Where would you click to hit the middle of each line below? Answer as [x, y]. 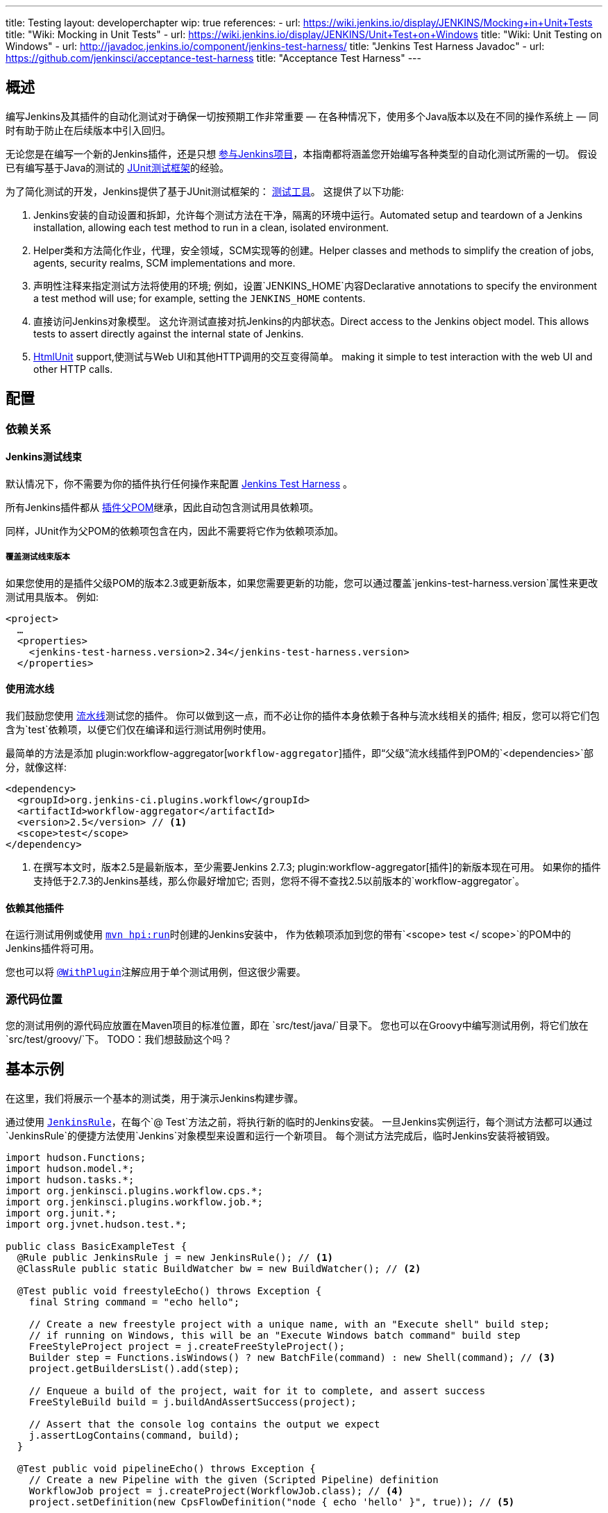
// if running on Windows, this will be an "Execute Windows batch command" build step [275, 1335]
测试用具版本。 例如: [52, 596]
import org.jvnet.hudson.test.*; [96, 1224]
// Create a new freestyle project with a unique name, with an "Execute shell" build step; [289, 1324]
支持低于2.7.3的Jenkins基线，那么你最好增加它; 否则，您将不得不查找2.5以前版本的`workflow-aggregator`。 [279, 880]
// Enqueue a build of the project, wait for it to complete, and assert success [257, 1390]
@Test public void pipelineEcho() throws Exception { [166, 1468]
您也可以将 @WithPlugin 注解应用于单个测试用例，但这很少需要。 [156, 972]
